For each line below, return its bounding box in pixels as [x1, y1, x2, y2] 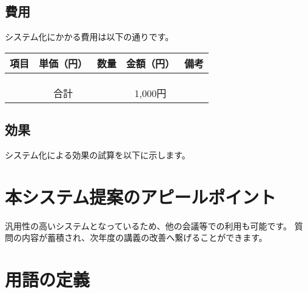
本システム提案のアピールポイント [5, 184, 276, 209]
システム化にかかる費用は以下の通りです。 [5, 30, 174, 43]
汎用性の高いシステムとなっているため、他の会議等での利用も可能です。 [5, 219, 292, 232]
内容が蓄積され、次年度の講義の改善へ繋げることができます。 [21, 231, 267, 244]
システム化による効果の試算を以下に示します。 [5, 149, 190, 161]
